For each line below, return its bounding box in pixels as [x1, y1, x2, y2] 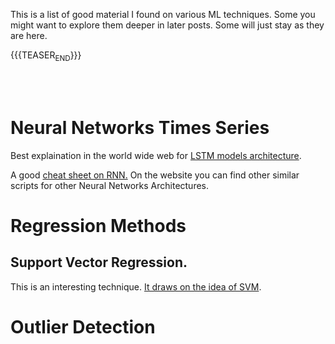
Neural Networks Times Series [10, 116, 270, 139]
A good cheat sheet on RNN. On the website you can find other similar [10, 169, 300, 181]
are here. [10, 30, 48, 41]
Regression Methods [10, 214, 187, 237]
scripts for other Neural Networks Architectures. [10, 179, 210, 191]
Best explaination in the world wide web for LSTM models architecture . [10, 149, 302, 161]
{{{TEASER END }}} [10, 49, 82, 63]
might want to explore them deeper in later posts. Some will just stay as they [10, 19, 325, 31]
